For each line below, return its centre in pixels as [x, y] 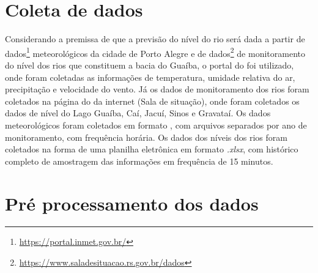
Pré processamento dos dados [132, 203]
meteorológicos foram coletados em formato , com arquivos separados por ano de [156, 125]
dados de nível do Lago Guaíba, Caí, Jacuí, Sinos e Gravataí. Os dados [138, 113]
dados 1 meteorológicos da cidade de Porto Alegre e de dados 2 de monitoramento [155, 52]
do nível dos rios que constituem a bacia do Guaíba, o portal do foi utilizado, [150, 65]
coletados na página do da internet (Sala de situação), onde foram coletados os [152, 101]
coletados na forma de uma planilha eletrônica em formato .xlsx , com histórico [152, 149]
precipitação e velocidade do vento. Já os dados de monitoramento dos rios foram [157, 89]
